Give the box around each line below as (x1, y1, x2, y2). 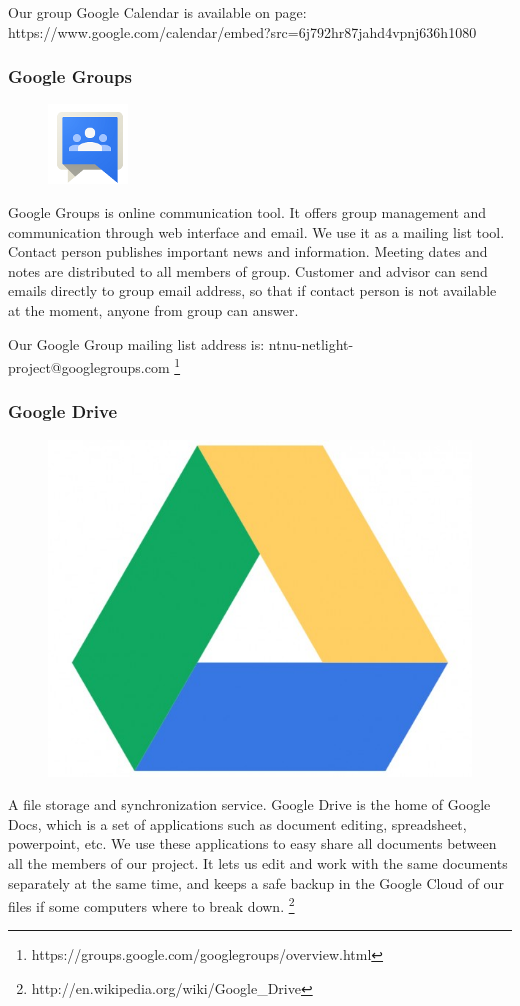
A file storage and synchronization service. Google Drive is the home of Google (8, 794, 491, 815)
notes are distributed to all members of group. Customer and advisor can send (8, 260, 488, 281)
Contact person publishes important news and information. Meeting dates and (8, 241, 488, 262)
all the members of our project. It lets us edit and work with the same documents (8, 853, 508, 873)
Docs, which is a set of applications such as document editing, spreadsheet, (8, 813, 467, 834)
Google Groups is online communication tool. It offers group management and (8, 202, 487, 222)
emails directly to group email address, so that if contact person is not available (8, 280, 497, 301)
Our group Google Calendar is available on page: (8, 2, 307, 22)
